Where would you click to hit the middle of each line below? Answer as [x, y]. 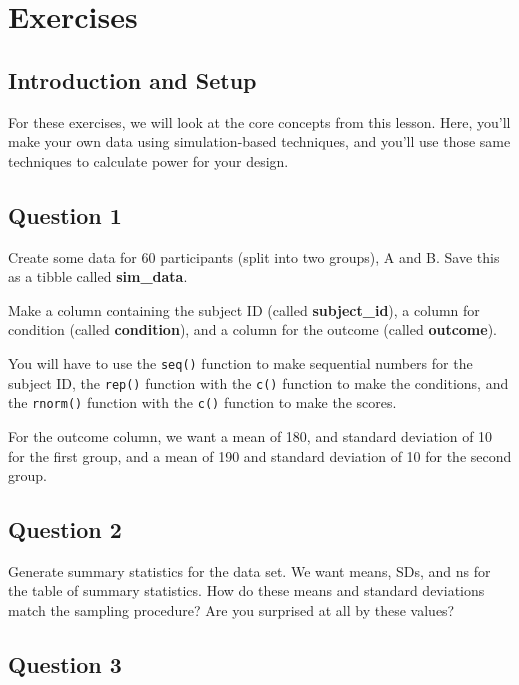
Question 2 [65, 529]
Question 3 [65, 664]
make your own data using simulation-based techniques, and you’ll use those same [259, 141]
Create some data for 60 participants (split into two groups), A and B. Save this [254, 256]
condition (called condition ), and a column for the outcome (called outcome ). [252, 329]
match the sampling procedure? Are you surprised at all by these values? [231, 610]
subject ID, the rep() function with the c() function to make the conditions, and [258, 382]
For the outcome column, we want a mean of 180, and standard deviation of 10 [250, 435]
